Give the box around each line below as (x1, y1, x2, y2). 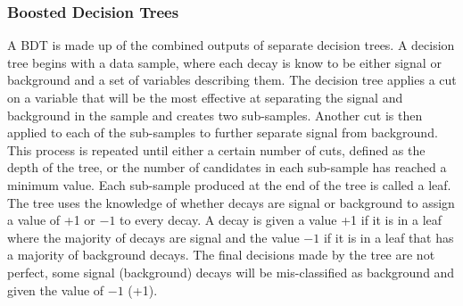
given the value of (7, 280, 104, 299)
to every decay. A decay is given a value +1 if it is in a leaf (120, 211, 442, 229)
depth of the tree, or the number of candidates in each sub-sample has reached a (7, 158, 447, 177)
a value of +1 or (7, 211, 95, 229)
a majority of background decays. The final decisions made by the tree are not (7, 245, 435, 264)
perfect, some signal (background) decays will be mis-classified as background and (7, 262, 455, 281)
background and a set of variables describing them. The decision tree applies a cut (7, 70, 457, 89)
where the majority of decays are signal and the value (7, 227, 300, 246)
